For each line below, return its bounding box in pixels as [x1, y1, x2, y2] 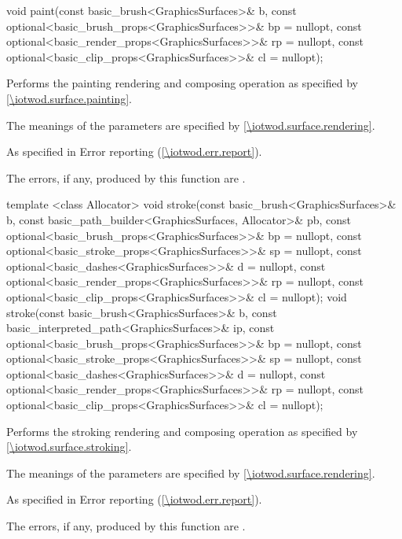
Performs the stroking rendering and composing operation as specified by [6, 423, 358, 439]
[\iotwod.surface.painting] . [6, 90, 133, 106]
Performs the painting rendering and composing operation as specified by [6, 75, 358, 91]
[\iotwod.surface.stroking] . [6, 438, 132, 455]
